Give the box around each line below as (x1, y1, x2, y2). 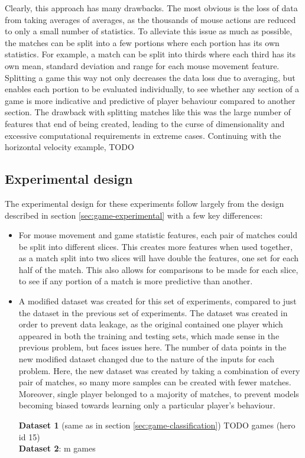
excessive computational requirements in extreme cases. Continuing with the (5, 129, 281, 141)
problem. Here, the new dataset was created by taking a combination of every (18, 364, 300, 376)
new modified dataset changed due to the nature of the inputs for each (18, 353, 275, 365)
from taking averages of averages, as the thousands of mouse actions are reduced (5, 13, 296, 25)
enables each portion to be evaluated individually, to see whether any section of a (5, 83, 300, 95)
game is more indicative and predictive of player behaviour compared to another (5, 94, 296, 106)
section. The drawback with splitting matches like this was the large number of (5, 106, 291, 118)
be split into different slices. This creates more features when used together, (18, 240, 293, 252)
